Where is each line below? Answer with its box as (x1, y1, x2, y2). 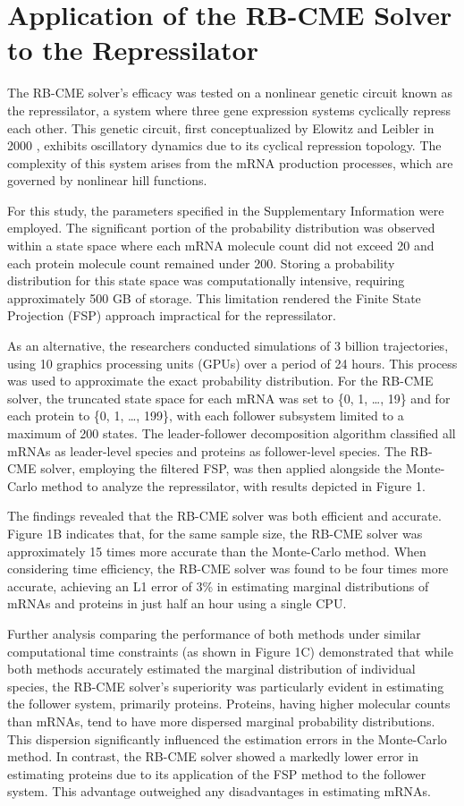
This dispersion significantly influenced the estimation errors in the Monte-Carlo (7, 729, 447, 748)
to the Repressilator (7, 31, 258, 68)
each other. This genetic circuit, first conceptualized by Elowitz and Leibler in (7, 118, 434, 137)
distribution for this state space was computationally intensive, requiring (7, 271, 405, 290)
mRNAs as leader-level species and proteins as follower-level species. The (7, 441, 407, 460)
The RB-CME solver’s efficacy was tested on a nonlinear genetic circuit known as (7, 83, 453, 102)
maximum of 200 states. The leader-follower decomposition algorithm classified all (7, 424, 456, 442)
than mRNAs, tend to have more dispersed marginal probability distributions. (7, 711, 435, 730)
